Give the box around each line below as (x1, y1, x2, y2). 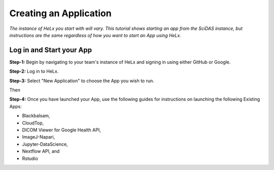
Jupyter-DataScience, (22, 141, 68, 147)
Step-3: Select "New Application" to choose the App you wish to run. (9, 78, 155, 84)
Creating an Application (9, 8, 112, 19)
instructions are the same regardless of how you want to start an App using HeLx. (9, 32, 181, 38)
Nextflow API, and (22, 148, 60, 154)
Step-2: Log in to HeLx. (9, 69, 59, 75)
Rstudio (22, 155, 38, 161)
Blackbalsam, (22, 113, 50, 119)
